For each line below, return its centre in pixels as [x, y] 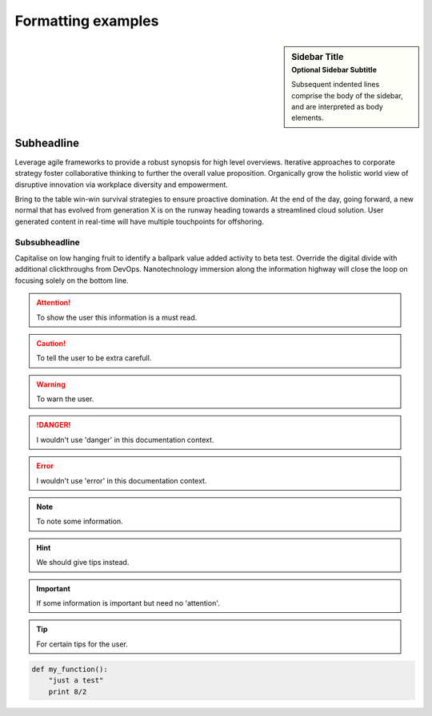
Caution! [51, 343]
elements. [308, 118]
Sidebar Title [318, 57]
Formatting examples [87, 21]
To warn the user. [65, 399]
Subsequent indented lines [336, 85]
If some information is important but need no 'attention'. [128, 603]
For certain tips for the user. [82, 644]
